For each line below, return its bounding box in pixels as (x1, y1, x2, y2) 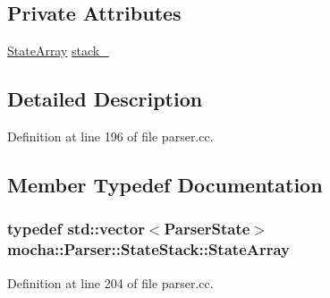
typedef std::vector (7, 217, 145, 240)
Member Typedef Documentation (7, 170, 323, 198)
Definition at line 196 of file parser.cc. (7, 127, 214, 145)
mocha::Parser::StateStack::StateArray (7, 238, 291, 260)
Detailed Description (7, 85, 203, 113)
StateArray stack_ (7, 41, 109, 60)
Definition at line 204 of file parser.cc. (7, 273, 214, 292)
